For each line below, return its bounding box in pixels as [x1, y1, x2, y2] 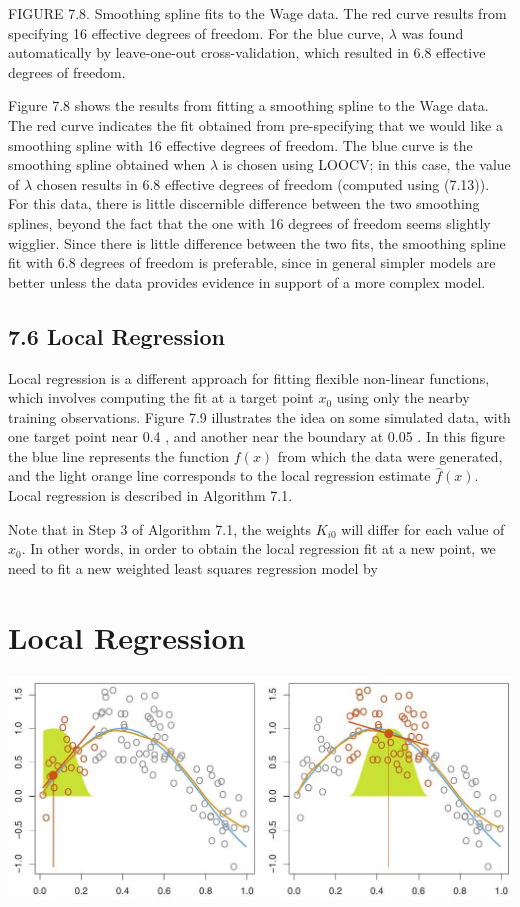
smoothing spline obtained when [8, 154, 206, 175]
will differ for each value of [341, 518, 505, 539]
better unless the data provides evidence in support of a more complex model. [8, 271, 486, 292]
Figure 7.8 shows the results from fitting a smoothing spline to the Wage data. [8, 95, 489, 116]
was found [401, 22, 464, 43]
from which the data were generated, [277, 445, 503, 466]
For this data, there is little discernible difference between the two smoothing [8, 193, 480, 214]
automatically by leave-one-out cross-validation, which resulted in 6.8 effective [8, 42, 486, 63]
